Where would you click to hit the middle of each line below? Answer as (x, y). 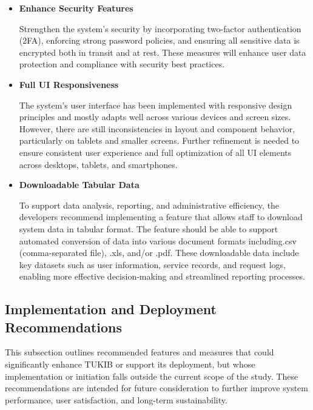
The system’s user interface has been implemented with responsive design (156, 105)
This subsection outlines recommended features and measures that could (140, 352)
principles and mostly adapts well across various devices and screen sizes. (155, 117)
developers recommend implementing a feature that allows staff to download (161, 217)
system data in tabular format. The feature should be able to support (149, 228)
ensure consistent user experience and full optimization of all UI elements (155, 152)
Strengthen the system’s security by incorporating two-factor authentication (160, 28)
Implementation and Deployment (111, 309)
